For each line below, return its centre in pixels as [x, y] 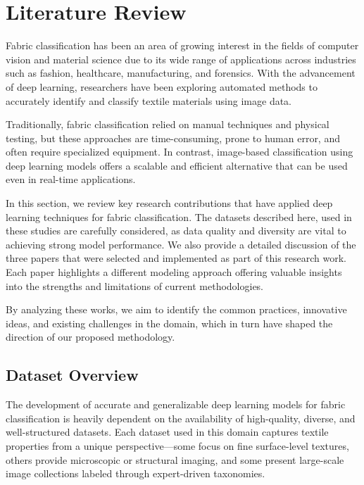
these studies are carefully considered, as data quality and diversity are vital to [176, 231]
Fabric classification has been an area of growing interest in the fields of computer [182, 45]
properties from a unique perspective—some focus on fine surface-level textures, [177, 445]
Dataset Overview [72, 375]
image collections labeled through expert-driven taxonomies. [136, 473]
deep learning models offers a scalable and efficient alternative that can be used [177, 165]
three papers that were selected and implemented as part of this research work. [176, 258]
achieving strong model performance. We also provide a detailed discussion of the [181, 244]
